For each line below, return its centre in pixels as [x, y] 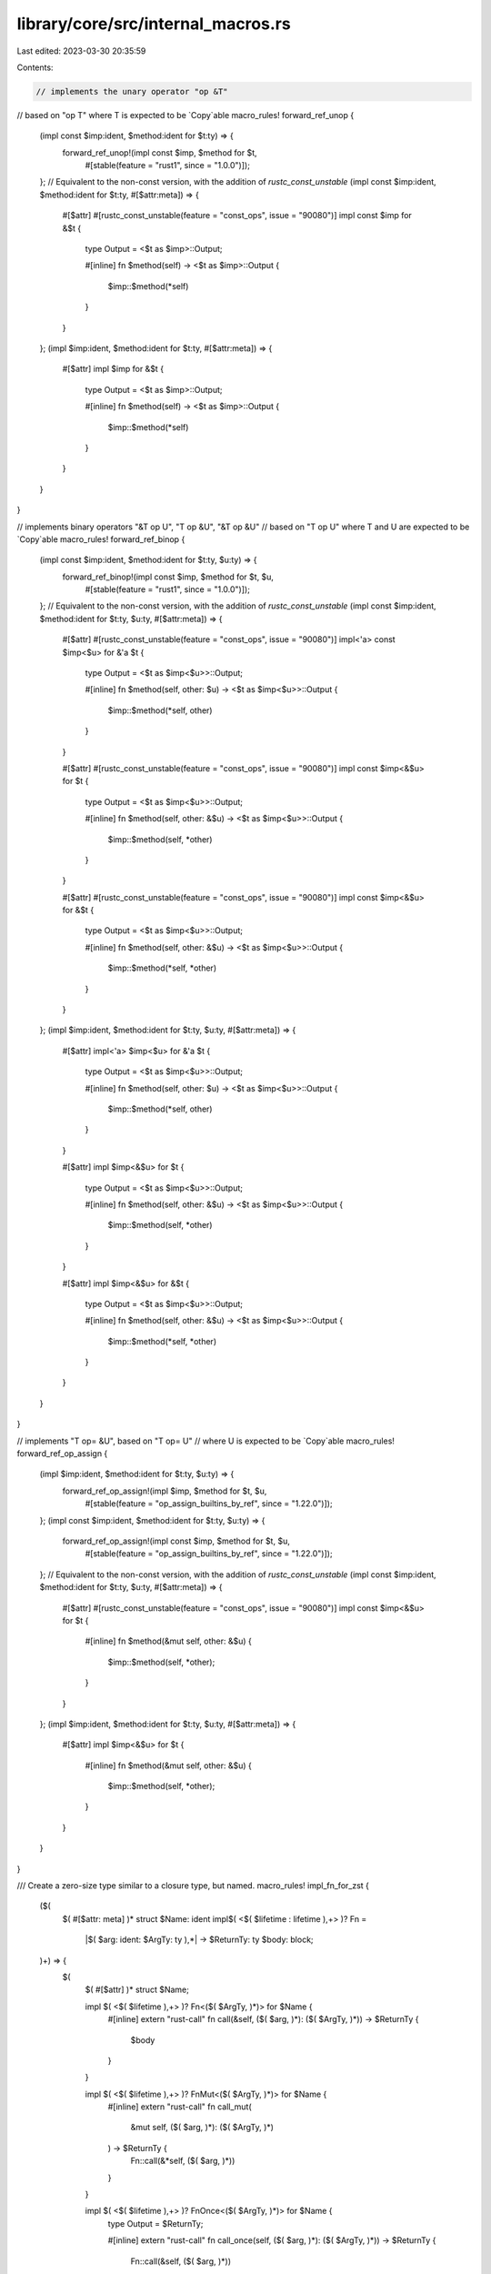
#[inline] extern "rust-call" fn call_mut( [180, 2107]
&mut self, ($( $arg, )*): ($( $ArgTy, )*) [202, 2128]
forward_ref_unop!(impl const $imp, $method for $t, [160, 152]
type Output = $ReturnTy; [155, 2223]
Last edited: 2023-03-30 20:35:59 [81, 51]
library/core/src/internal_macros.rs [154, 24]
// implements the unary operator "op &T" [132, 91]
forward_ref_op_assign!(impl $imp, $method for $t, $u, [165, 1491]
